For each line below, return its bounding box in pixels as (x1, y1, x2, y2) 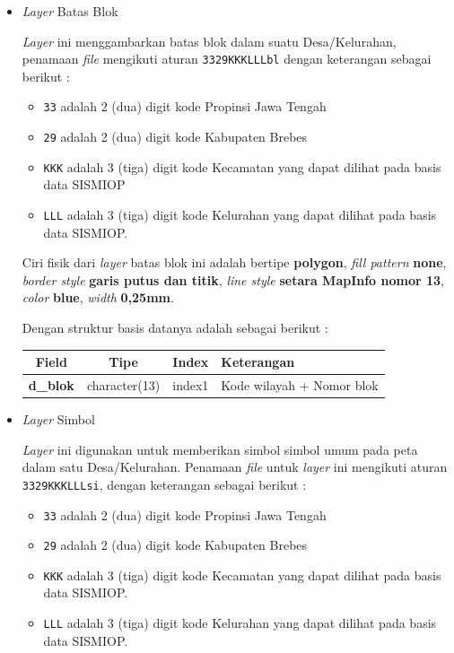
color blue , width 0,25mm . (22, 288, 174, 307)
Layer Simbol (22, 410, 95, 429)
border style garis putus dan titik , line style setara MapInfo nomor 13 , (22, 270, 444, 289)
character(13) (86, 375, 161, 394)
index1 (172, 375, 209, 394)
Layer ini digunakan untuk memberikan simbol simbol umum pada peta (22, 440, 418, 458)
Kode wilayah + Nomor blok (221, 375, 379, 394)
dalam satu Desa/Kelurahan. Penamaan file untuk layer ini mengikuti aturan (22, 457, 448, 476)
